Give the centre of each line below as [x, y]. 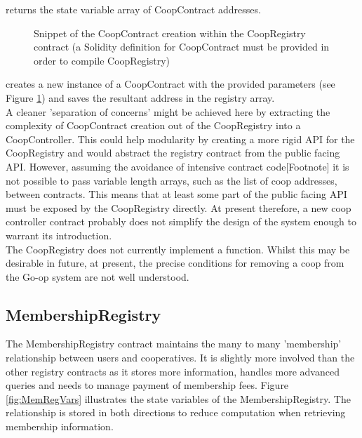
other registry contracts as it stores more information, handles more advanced [173, 371]
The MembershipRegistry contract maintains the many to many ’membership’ [174, 344]
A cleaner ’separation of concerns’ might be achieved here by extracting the [168, 111]
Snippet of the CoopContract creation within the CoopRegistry [170, 33]
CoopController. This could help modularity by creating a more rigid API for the [180, 139]
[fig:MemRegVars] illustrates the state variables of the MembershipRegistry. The [178, 398]
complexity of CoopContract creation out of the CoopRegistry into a [153, 125]
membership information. [60, 426]
